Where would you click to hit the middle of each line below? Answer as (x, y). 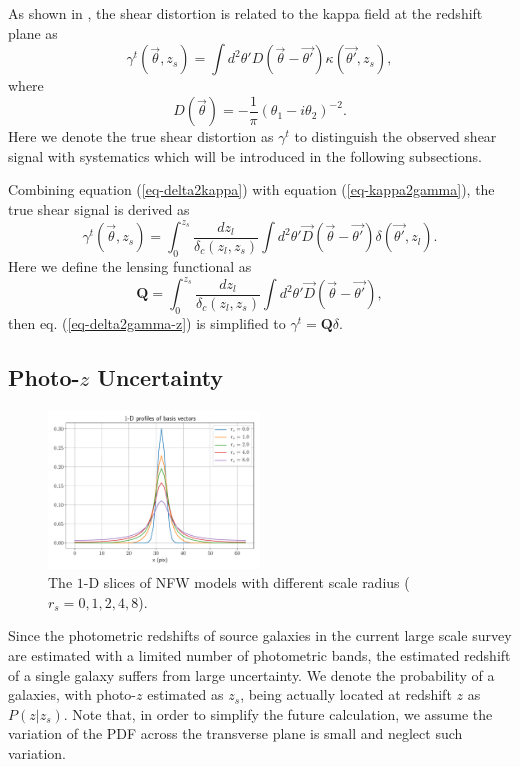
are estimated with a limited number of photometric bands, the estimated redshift (259, 654)
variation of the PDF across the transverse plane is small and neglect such (235, 733)
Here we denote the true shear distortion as (141, 136)
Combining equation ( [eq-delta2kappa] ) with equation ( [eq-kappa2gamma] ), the (251, 189)
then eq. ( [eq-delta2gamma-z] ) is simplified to (147, 322)
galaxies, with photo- (72, 694)
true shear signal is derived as (99, 209)
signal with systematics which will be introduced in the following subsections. (245, 155)
